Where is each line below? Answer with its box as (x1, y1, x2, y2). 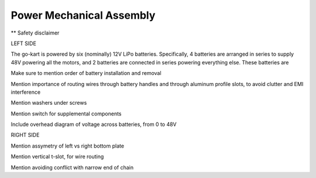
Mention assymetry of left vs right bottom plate (11, 142, 125, 149)
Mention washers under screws (11, 100, 87, 107)
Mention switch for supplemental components (11, 110, 122, 117)
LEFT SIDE (11, 40, 36, 47)
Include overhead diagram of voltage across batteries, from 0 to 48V (11, 121, 177, 128)
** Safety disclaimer (11, 29, 60, 36)
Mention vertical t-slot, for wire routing (11, 153, 104, 160)
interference (11, 88, 41, 95)
